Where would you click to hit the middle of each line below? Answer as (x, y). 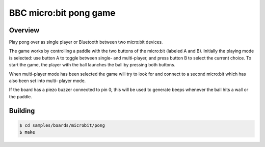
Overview (24, 30)
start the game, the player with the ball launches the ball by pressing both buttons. (92, 65)
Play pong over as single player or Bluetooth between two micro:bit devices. (86, 42)
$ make (27, 132)
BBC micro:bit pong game (62, 13)
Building (22, 111)
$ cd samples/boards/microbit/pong (62, 125)
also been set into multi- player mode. (47, 81)
